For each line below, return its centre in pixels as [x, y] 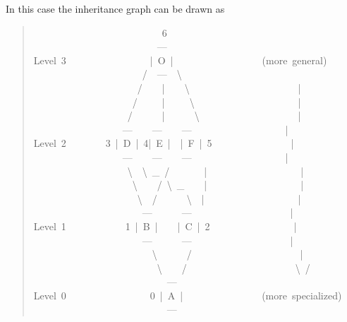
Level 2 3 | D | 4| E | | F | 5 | [164, 143]
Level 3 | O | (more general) [180, 60]
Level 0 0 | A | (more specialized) [188, 295]
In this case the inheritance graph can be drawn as [115, 8]
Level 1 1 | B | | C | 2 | [165, 226]
